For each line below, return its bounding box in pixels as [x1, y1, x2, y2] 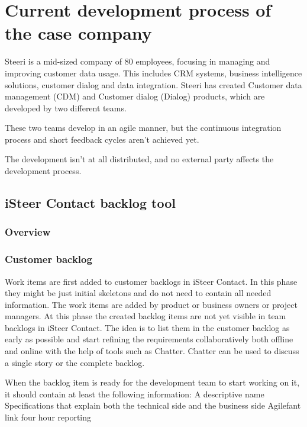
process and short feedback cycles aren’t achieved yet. [5, 133, 199, 145]
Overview [5, 224, 51, 239]
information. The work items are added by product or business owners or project [5, 298, 298, 310]
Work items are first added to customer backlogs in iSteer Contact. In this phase [5, 275, 298, 287]
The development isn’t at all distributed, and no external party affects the [5, 153, 274, 165]
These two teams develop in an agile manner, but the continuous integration [5, 121, 282, 134]
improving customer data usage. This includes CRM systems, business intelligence [5, 66, 302, 79]
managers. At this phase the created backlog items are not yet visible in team [5, 310, 286, 322]
